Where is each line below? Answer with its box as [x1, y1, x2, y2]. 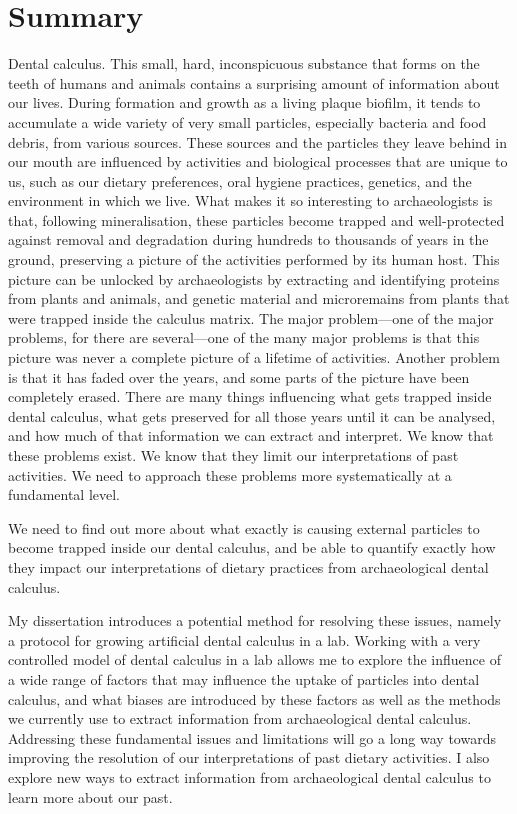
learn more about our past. [8, 786, 173, 807]
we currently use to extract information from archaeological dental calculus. [8, 708, 472, 729]
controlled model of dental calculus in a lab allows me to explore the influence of [8, 649, 501, 670]
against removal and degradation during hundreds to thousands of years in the [8, 229, 489, 250]
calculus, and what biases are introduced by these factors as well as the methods [8, 688, 501, 709]
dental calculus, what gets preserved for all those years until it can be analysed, [8, 405, 496, 426]
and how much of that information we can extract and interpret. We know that [8, 425, 494, 446]
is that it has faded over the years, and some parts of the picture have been [8, 366, 470, 387]
